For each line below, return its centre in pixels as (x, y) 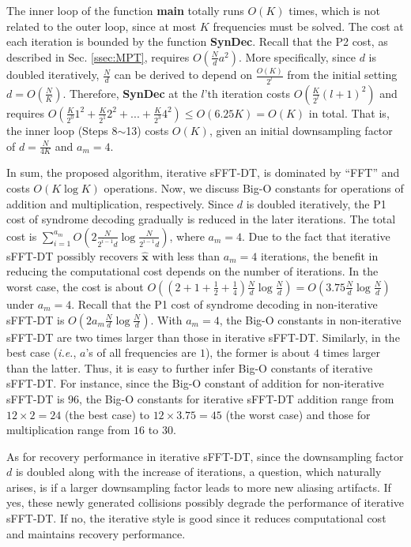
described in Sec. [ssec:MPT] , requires (98, 56)
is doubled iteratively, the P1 (316, 203)
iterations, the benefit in (319, 255)
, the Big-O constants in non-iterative (310, 319)
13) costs (147, 130)
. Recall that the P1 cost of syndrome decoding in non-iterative (224, 303)
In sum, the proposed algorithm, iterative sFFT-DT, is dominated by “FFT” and (203, 172)
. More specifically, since (297, 56)
